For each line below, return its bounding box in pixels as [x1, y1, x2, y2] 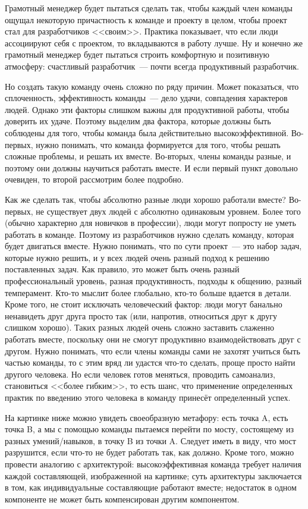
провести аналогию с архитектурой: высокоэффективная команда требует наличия [5, 457, 301, 470]
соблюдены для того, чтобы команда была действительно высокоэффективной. [5, 126, 289, 139]
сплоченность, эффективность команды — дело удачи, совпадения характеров [5, 92, 288, 104]
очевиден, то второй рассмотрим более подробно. [5, 173, 184, 186]
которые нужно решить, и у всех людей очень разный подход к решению [5, 251, 269, 263]
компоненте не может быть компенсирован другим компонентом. [5, 492, 240, 505]
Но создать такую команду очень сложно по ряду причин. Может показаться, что [5, 80, 299, 92]
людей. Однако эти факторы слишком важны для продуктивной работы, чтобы [5, 103, 290, 115]
